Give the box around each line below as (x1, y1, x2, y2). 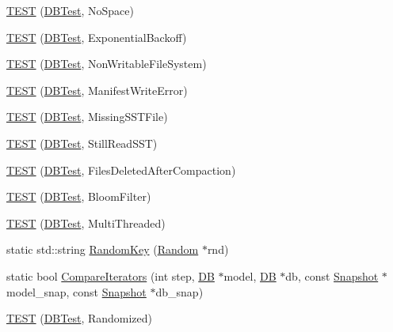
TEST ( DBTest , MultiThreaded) (6, 214, 166, 231)
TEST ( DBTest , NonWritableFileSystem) (6, 55, 207, 72)
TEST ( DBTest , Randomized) (6, 310, 153, 326)
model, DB (223, 267, 277, 284)
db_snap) (155, 283, 204, 300)
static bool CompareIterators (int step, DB (6, 267, 215, 284)
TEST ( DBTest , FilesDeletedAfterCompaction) (6, 161, 236, 178)
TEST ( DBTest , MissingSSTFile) (6, 108, 168, 125)
